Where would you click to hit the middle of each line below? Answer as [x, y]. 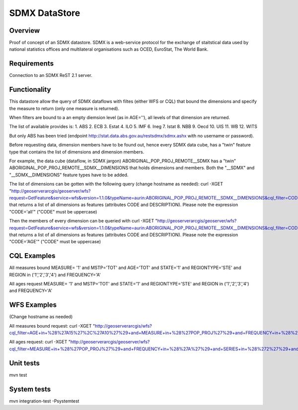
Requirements [32, 64]
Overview [25, 31]
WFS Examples [33, 305]
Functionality [30, 90]
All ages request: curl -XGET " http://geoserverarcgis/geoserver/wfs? [79, 342]
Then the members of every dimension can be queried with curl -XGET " [83, 221]
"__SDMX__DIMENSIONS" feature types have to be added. [69, 175]
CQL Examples [32, 256]
